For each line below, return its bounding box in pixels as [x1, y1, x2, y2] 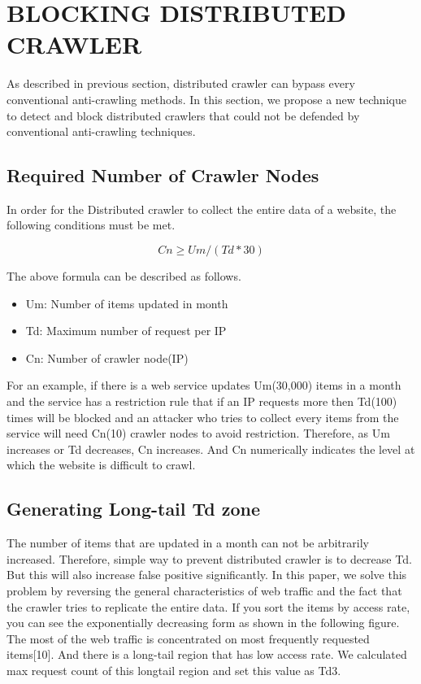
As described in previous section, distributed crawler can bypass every [7, 75, 355, 92]
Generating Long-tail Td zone [7, 496, 261, 521]
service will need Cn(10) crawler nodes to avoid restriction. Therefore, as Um [7, 425, 390, 442]
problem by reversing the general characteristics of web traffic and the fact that [7, 582, 402, 599]
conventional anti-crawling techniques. [7, 123, 196, 140]
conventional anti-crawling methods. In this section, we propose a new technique [7, 90, 406, 107]
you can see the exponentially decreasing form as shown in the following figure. [7, 614, 400, 631]
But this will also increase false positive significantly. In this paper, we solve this [7, 566, 407, 583]
